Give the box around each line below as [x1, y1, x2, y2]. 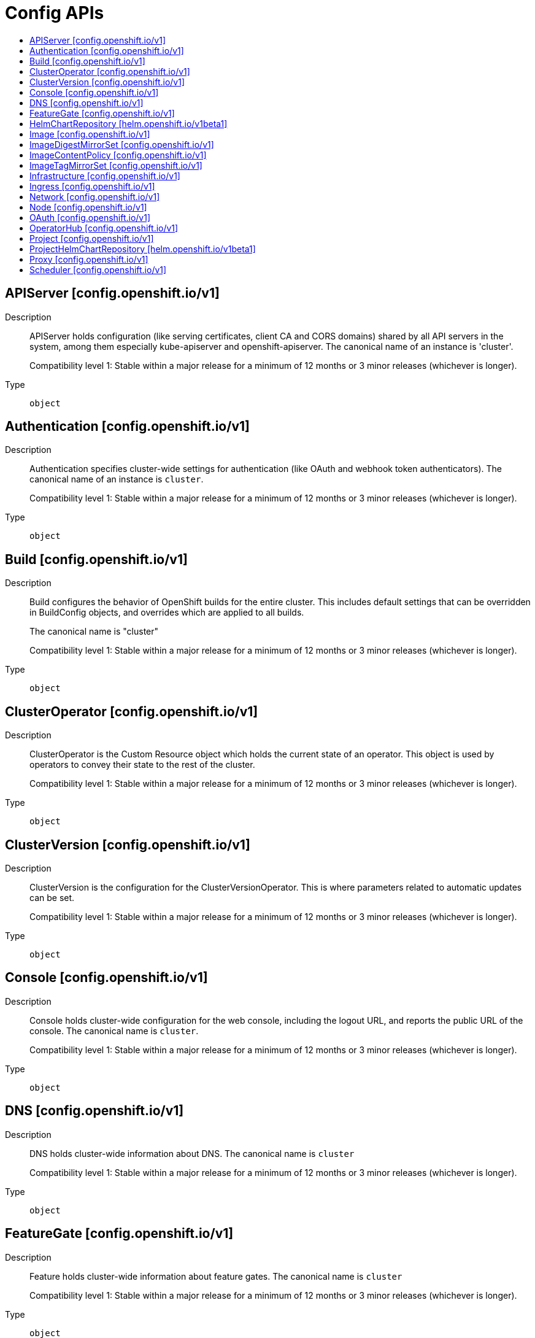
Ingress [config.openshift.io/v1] [29, 180, 155, 191]
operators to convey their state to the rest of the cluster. [29, 759, 255, 770]
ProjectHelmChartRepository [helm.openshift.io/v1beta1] [29, 243, 256, 254]
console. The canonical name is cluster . [29, 1025, 199, 1036]
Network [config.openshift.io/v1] [29, 191, 160, 202]
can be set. [29, 892, 75, 903]
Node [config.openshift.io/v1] [29, 201, 147, 212]
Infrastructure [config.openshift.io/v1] [29, 170, 180, 181]
